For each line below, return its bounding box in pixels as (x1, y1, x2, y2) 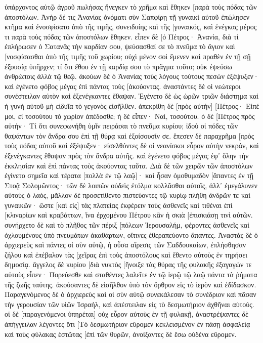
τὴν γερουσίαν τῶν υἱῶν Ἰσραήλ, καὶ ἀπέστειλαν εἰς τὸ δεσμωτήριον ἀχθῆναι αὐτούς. (5, 298, 254, 309)
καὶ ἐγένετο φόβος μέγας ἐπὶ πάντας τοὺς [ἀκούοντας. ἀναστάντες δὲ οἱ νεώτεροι (5, 80, 241, 91)
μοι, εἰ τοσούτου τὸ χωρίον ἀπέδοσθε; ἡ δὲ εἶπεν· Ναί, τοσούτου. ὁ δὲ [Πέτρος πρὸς (5, 110, 255, 121)
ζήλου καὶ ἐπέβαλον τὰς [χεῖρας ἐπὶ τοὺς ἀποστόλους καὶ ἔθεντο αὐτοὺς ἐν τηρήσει (5, 249, 247, 260)
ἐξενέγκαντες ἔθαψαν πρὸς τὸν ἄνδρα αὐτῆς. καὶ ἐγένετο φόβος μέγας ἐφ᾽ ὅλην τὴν (5, 150, 249, 160)
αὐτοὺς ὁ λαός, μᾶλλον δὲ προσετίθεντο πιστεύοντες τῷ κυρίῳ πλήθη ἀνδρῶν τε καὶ (5, 190, 250, 200)
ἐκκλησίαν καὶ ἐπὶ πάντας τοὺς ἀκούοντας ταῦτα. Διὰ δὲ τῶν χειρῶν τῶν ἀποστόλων (5, 160, 253, 170)
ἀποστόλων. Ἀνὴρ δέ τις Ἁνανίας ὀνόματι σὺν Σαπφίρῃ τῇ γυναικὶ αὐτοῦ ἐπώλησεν (5, 11, 250, 22)
